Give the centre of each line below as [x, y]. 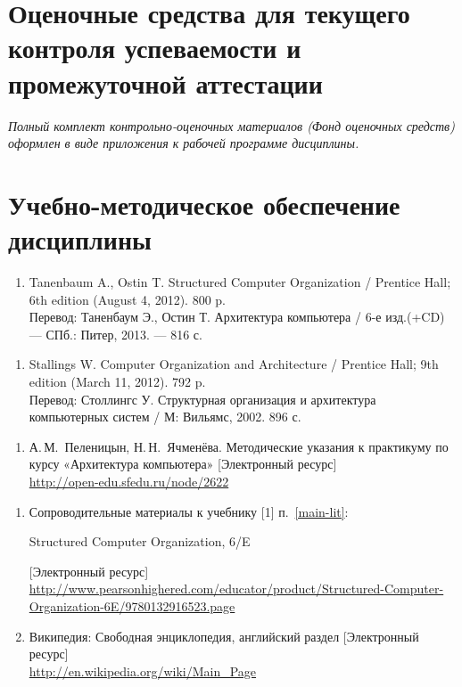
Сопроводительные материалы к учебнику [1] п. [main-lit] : [189, 511]
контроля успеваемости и [155, 48]
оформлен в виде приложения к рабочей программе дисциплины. [184, 143]
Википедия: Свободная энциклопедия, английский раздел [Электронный [224, 636]
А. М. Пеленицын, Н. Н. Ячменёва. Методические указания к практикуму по [239, 446]
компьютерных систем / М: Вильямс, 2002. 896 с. [165, 417]
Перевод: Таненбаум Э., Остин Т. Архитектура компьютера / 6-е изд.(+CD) [237, 317]
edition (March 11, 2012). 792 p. [117, 381]
